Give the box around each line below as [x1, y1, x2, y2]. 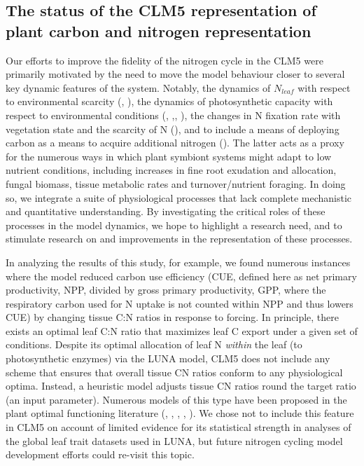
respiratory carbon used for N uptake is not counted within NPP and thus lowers [6, 296, 353, 310]
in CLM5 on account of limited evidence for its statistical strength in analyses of [6, 420, 351, 434]
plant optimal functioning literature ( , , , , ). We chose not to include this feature [6, 406, 354, 420]
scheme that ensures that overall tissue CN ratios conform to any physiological [6, 364, 343, 379]
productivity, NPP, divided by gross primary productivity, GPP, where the [6, 282, 326, 297]
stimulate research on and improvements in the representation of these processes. [6, 231, 353, 246]
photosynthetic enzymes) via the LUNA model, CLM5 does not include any [6, 351, 330, 366]
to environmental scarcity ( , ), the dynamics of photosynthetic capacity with [6, 94, 333, 109]
